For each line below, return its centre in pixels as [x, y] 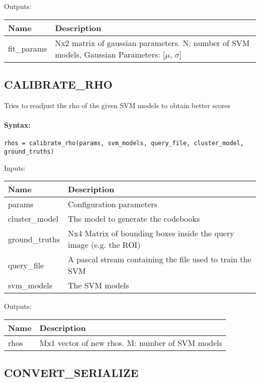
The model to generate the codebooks [134, 219]
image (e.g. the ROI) [104, 245]
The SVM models [98, 285]
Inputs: [15, 167]
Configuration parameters [112, 204]
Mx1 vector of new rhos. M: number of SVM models [131, 342]
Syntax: [17, 124]
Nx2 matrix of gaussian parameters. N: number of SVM [152, 43]
